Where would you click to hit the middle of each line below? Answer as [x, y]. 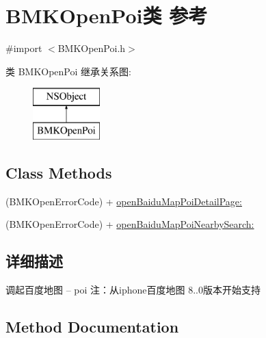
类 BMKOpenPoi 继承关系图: [68, 71]
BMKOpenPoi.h [92, 48]
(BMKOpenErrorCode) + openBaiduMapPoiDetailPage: [124, 201]
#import [24, 48]
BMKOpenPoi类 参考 [107, 15]
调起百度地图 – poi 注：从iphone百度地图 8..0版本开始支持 [133, 290]
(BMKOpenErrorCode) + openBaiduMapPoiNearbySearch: [130, 224]
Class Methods [59, 172]
